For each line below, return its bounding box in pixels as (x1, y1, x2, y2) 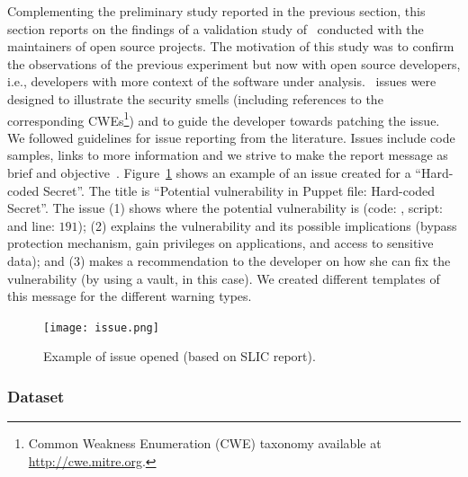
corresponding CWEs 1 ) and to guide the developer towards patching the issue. (7, 108, 440, 129)
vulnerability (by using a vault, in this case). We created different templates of (7, 269, 440, 287)
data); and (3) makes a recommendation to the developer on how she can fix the (7, 251, 451, 269)
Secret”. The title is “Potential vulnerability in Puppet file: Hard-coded (43, 181, 436, 199)
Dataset (7, 384, 65, 407)
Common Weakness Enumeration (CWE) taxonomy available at (28, 434, 382, 453)
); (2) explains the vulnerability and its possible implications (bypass (77, 216, 457, 234)
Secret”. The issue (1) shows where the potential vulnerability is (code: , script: (7, 199, 443, 217)
